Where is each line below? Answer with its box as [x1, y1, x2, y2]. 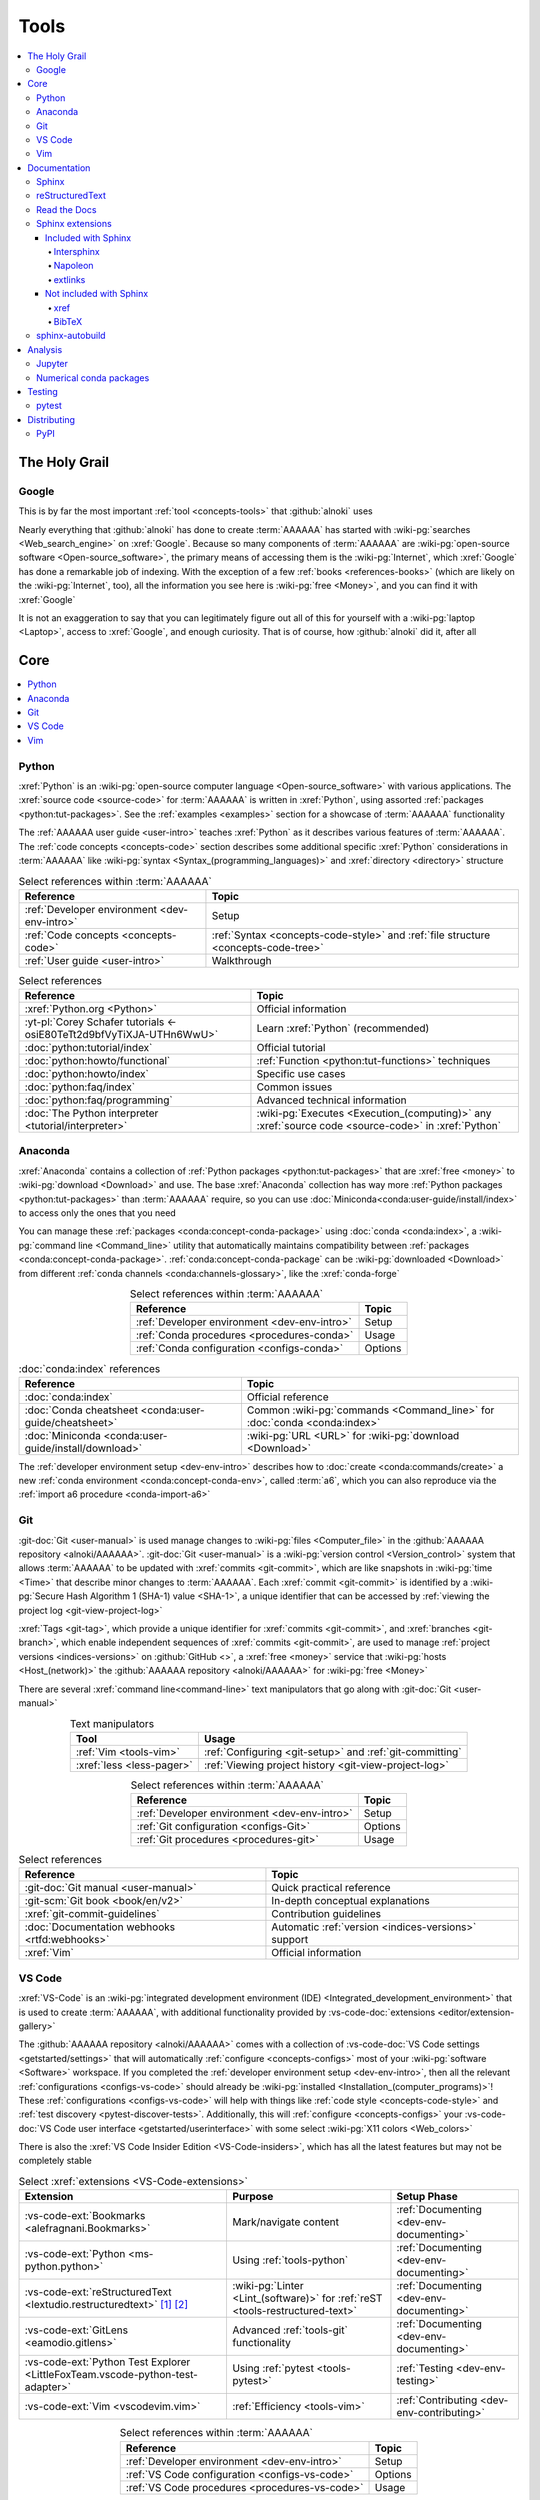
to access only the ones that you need [18, 1207, 177, 1219]
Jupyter [36, 358, 69, 370]
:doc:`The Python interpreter [24, 1106, 159, 1120]
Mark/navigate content [231, 2215, 340, 2229]
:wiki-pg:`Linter [231, 2279, 304, 2293]
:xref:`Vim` [24, 1946, 74, 1960]
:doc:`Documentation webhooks [24, 1920, 175, 1934]
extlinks [53, 273, 86, 285]
